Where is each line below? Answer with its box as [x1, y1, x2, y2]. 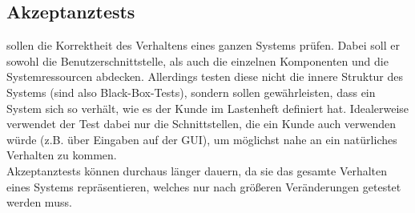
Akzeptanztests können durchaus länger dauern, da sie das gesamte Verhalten [6, 162, 388, 179]
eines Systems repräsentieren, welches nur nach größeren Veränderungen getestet [6, 178, 401, 195]
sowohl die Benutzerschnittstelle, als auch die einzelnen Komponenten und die [6, 52, 389, 69]
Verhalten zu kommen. [6, 147, 117, 163]
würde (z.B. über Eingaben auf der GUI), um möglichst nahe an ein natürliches [6, 131, 397, 147]
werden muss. [6, 194, 72, 211]
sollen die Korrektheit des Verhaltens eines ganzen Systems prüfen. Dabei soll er [6, 37, 400, 54]
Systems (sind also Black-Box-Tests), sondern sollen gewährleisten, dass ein [6, 83, 376, 100]
